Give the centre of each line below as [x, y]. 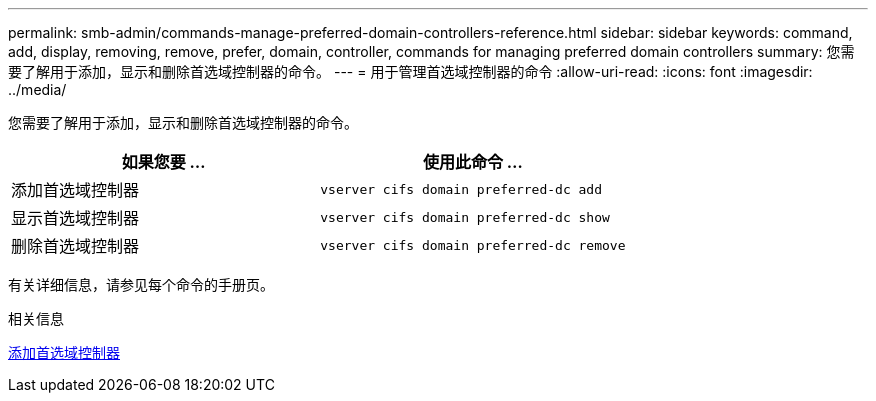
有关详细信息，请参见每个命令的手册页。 [141, 284]
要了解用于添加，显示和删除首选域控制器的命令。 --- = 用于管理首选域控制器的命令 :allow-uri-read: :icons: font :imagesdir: [410, 71]
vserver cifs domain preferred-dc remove [473, 245]
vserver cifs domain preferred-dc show [465, 217]
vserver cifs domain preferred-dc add [461, 189]
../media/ [37, 89]
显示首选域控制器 [75, 218]
